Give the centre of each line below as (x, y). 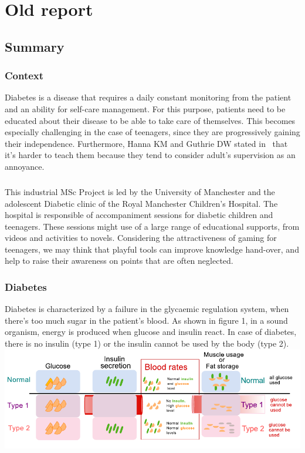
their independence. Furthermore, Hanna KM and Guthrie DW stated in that (146, 143)
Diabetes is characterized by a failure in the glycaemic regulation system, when (147, 309)
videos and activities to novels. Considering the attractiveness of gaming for (141, 238)
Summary (35, 46)
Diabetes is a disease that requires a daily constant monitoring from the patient (148, 97)
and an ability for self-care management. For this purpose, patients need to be (145, 108)
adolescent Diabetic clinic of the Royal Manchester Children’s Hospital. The (141, 203)
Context (24, 75)
